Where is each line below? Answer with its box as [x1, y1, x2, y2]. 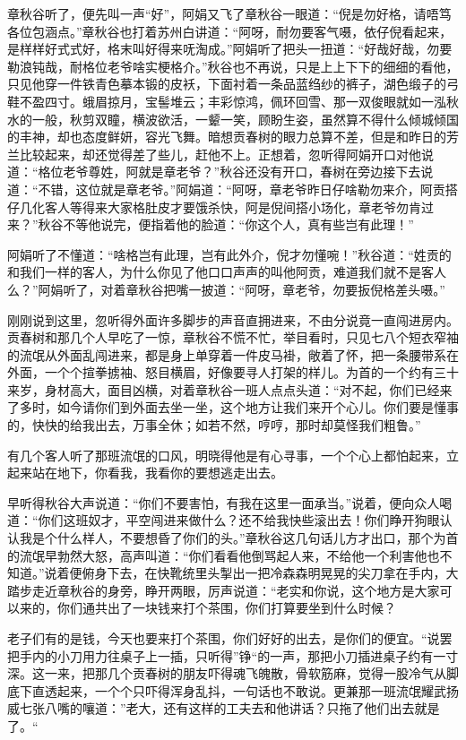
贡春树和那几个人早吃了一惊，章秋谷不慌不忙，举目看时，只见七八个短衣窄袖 [7, 328, 459, 347]
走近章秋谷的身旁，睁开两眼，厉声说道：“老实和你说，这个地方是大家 [31, 581, 440, 599]
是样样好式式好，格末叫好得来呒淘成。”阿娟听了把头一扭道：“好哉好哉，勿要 [7, 39, 453, 58]
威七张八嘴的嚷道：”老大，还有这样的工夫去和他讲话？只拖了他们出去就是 [7, 699, 440, 718]
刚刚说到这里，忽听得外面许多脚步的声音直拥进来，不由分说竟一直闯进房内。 [7, 310, 459, 329]
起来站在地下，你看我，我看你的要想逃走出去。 [7, 463, 283, 482]
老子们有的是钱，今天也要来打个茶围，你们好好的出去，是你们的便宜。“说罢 [7, 629, 453, 647]
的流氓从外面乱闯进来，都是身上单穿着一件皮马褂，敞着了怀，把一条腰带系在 [7, 345, 459, 364]
